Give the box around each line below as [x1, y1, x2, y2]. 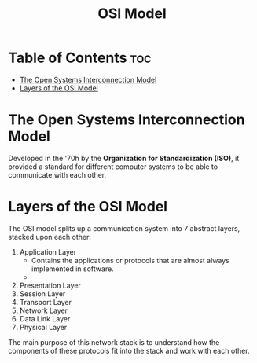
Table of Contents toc [8, 49, 152, 67]
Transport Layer [19, 297, 72, 306]
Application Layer [19, 247, 77, 256]
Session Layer [19, 288, 66, 299]
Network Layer [19, 306, 68, 315]
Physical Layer [19, 322, 68, 332]
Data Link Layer [19, 313, 71, 323]
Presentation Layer [19, 280, 81, 290]
